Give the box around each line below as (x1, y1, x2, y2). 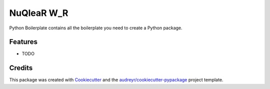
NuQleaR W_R (9, 7, 68, 18)
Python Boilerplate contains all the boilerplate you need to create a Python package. (9, 25, 182, 31)
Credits (9, 64, 33, 72)
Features (9, 38, 37, 46)
